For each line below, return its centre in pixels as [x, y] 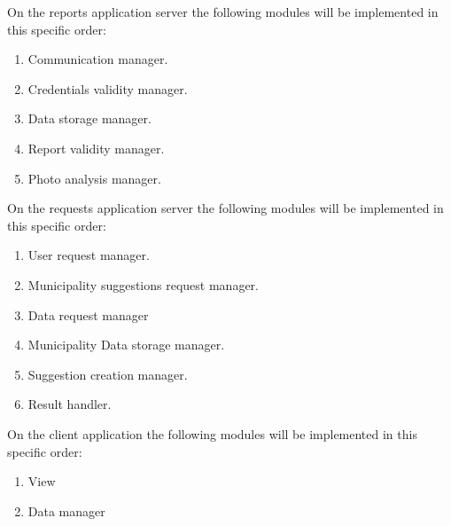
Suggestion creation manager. [108, 374]
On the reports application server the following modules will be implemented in [223, 12]
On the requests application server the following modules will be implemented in [225, 208]
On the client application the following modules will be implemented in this [212, 433]
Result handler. [70, 404]
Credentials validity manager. [108, 88]
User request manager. [89, 255]
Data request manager [88, 314]
